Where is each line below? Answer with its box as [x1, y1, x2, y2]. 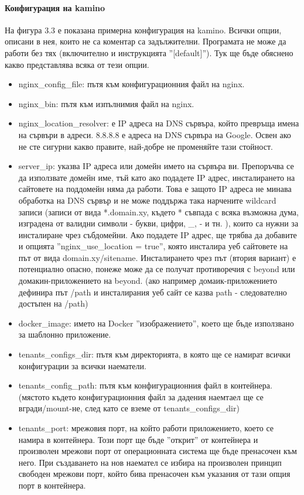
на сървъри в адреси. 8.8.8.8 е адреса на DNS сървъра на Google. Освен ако [18, 128, 291, 140]
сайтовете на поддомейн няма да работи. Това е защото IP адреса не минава [18, 183, 292, 195]
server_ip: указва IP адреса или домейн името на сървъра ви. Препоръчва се [18, 160, 294, 172]
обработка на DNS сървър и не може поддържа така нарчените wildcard [18, 194, 276, 206]
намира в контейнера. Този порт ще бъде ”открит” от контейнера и [18, 433, 258, 445]
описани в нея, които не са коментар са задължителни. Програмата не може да [5, 35, 286, 47]
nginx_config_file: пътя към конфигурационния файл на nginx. [18, 78, 245, 90]
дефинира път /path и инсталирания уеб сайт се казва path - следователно [18, 286, 287, 298]
